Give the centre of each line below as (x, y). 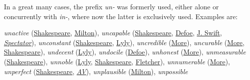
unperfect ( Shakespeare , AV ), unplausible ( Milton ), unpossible (96, 71)
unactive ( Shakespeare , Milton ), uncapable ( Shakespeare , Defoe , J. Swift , (113, 33)
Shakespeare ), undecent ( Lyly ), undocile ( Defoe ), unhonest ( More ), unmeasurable (125, 52)
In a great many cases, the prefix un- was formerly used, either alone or (112, 6)
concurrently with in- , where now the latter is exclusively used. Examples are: (121, 16)
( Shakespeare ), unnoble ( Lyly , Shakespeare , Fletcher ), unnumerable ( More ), (117, 61)
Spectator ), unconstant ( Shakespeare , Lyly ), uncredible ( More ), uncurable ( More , (124, 42)
